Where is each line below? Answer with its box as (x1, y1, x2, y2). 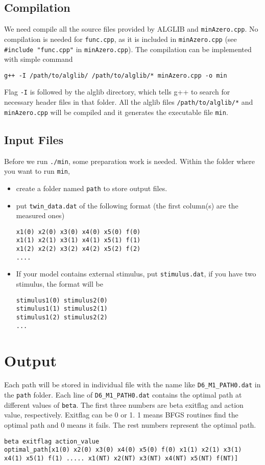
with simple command (4, 54, 73, 64)
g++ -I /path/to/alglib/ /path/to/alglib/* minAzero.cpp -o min (4, 72, 227, 79)
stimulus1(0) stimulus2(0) (16, 296, 108, 304)
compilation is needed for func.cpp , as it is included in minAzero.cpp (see (4, 33, 237, 44)
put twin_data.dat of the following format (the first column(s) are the (16, 200, 238, 211)
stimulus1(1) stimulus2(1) (16, 305, 108, 313)
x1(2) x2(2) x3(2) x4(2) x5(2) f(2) (16, 245, 141, 253)
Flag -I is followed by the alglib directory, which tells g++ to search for (4, 86, 230, 97)
